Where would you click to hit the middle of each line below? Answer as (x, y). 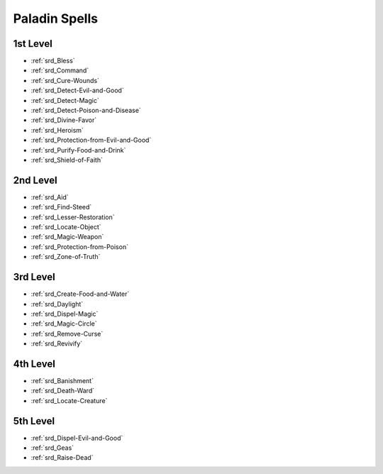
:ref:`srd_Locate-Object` (66, 227)
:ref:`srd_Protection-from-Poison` (80, 247)
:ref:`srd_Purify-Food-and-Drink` (78, 150)
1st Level (33, 44)
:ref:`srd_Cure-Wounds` (65, 80)
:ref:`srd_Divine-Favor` (64, 120)
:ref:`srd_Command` (60, 70)
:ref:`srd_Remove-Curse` (67, 334)
